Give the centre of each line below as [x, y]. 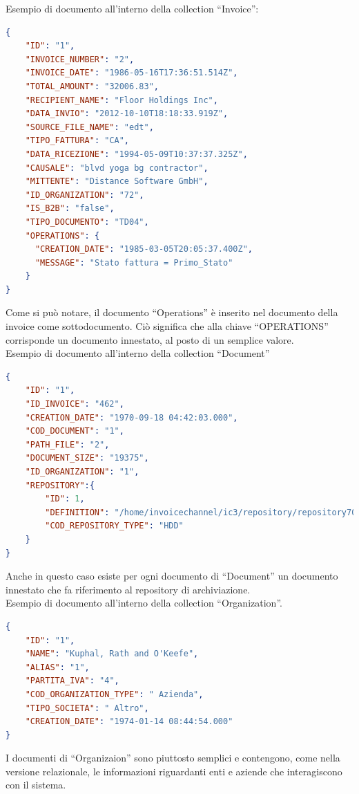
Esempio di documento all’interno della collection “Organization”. [144, 603]
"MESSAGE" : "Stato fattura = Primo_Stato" [134, 262]
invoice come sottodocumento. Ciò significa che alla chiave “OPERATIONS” [167, 326]
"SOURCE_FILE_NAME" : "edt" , [89, 127]
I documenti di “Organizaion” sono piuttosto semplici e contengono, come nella [173, 758]
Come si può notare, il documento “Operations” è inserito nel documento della [172, 312]
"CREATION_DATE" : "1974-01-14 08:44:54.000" [129, 722]
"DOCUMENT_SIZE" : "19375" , [87, 458]
